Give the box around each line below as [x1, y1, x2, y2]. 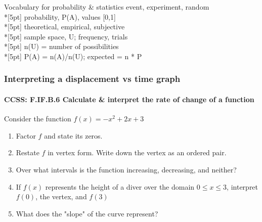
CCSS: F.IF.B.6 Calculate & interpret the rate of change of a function [4, 94, 254, 104]
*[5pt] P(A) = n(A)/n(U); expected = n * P [4, 51, 142, 61]
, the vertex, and [35, 191, 87, 202]
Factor [16, 130, 36, 141]
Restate [16, 147, 39, 158]
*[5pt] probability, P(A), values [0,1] [4, 11, 116, 22]
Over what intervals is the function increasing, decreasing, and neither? [16, 164, 237, 174]
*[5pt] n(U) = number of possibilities [4, 41, 119, 52]
